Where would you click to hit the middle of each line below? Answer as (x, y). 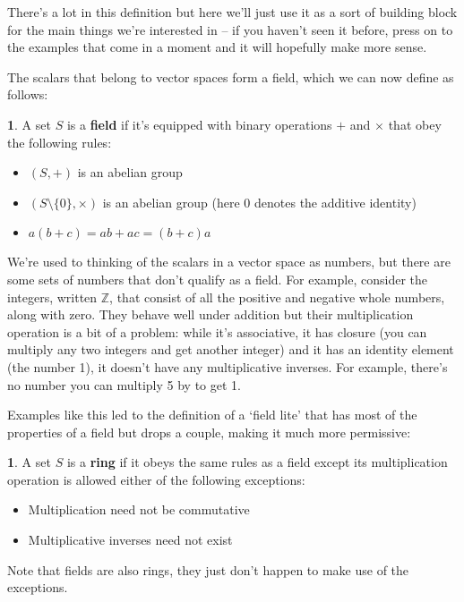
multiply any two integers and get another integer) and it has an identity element (231, 349)
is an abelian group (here (171, 202)
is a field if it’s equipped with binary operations (199, 124)
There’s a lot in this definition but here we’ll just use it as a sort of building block (232, 12)
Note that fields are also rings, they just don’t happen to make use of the (208, 569)
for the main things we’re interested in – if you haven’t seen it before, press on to (230, 29)
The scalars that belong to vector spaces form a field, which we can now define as (231, 76)
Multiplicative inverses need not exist (130, 540)
